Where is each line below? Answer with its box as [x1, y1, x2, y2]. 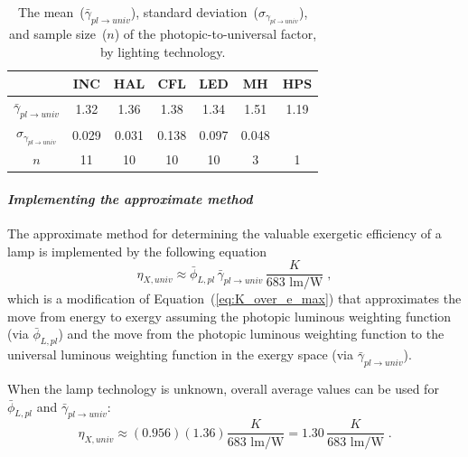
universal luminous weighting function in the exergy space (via [7, 345, 353, 364]
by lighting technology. [99, 42, 226, 61]
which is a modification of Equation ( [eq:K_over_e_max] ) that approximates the [7, 289, 462, 308]
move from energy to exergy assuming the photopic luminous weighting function [7, 306, 452, 325]
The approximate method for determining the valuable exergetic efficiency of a [7, 224, 442, 243]
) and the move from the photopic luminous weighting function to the [58, 324, 445, 343]
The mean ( [17, 3, 85, 21]
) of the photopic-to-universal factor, [114, 24, 317, 43]
